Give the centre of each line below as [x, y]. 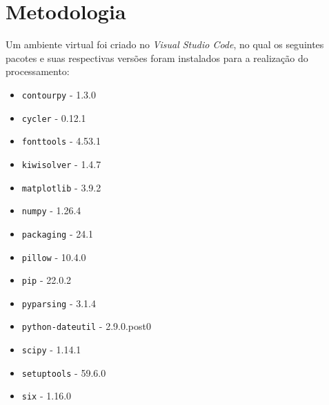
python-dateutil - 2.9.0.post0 [86, 326]
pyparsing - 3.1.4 [59, 303]
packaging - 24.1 [58, 233]
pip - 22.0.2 [47, 280]
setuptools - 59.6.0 [64, 372]
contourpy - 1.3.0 [59, 94]
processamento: [38, 71]
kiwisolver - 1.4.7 [61, 164]
